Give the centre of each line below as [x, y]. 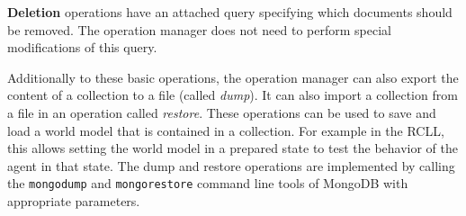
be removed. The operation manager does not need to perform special [199, 29]
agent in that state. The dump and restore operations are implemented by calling [231, 165]
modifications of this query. [82, 47]
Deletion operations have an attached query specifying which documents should [230, 12]
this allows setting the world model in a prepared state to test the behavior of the [233, 148]
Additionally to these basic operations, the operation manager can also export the [233, 77]
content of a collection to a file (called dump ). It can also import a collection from [233, 95]
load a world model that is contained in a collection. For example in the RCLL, [226, 130]
